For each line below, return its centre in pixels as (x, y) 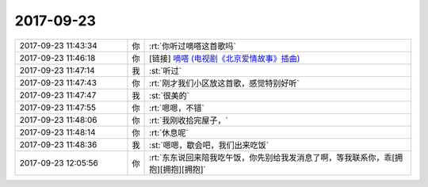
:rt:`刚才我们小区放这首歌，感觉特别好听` (225, 83)
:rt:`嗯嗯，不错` (177, 108)
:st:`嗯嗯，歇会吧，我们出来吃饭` (209, 145)
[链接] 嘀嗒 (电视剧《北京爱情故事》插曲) (225, 58)
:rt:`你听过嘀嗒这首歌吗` (193, 46)
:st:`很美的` (170, 95)
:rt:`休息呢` (169, 132)
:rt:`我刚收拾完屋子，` (189, 120)
